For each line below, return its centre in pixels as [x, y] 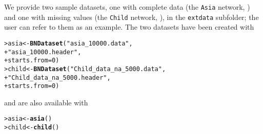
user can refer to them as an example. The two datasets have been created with [129, 27]
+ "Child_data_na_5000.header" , [57, 77]
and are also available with [46, 102]
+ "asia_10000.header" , [43, 52]
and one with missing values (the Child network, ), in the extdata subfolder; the [131, 17]
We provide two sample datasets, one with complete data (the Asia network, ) [127, 7]
